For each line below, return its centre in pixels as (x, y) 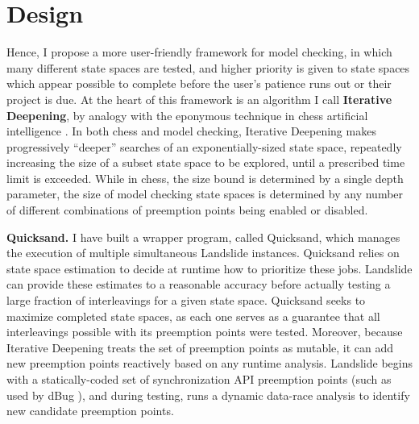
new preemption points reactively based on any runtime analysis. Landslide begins (210, 363)
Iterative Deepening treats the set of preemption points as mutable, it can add (200, 347)
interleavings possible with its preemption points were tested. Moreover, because (205, 332)
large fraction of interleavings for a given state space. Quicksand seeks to (186, 300)
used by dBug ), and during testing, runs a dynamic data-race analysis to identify (208, 395)
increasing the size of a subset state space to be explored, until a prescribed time (206, 162)
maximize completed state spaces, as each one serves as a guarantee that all (193, 316)
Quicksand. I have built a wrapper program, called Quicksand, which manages (203, 237)
